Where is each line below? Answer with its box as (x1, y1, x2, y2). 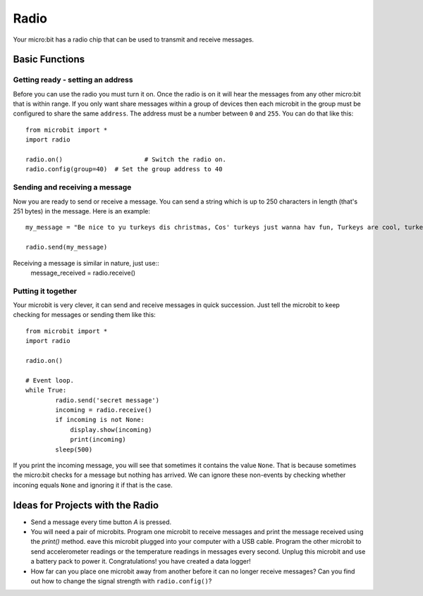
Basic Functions (13, 54, 85, 66)
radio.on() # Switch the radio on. (25, 156, 227, 163)
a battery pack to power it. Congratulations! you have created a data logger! (30, 557, 251, 566)
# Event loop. (25, 376, 74, 384)
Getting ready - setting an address (13, 75, 133, 85)
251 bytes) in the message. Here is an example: (13, 206, 151, 215)
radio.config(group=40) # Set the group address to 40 (25, 166, 223, 173)
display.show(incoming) (70, 426, 152, 433)
